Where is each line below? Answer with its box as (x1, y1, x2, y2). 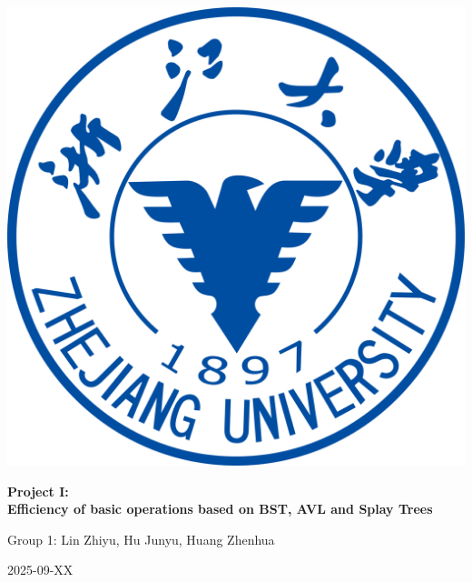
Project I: (7, 481, 69, 500)
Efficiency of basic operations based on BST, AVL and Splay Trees (7, 499, 433, 518)
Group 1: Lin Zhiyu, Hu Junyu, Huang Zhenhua (7, 529, 275, 548)
